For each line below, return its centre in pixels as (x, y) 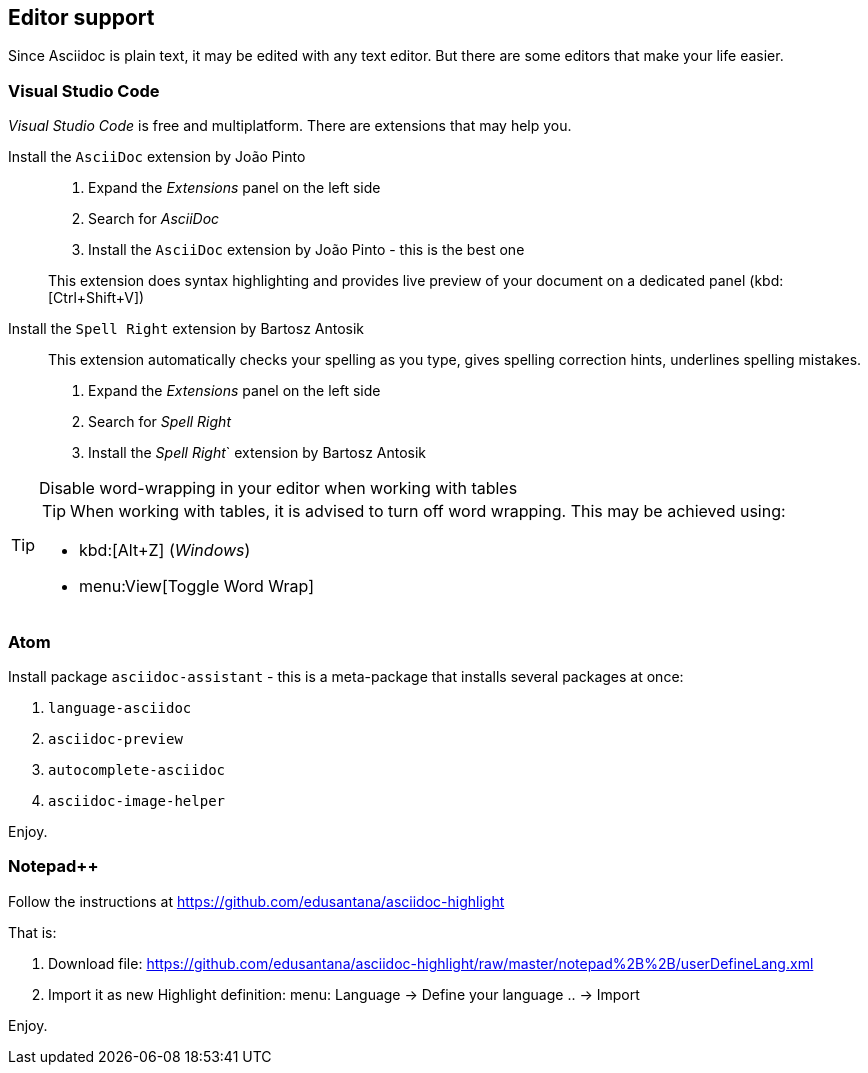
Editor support (81, 17)
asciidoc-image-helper (137, 800)
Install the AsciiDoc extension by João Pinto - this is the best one (306, 250)
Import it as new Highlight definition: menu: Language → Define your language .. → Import (344, 994)
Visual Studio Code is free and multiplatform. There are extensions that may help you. (290, 126)
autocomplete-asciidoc (137, 769)
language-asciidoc (120, 707)
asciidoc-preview (115, 738)
